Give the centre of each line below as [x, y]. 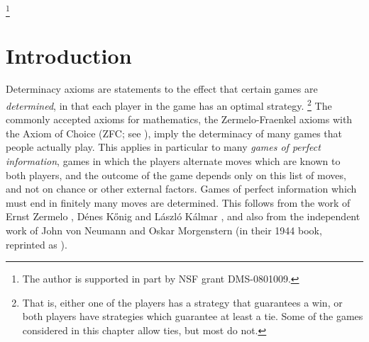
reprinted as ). [37, 244]
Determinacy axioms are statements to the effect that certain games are [162, 89]
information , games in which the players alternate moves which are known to [173, 161]
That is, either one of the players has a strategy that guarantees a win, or [182, 302]
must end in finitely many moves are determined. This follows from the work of [178, 202]
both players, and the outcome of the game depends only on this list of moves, [176, 175]
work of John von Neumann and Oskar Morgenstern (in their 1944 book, [164, 230]
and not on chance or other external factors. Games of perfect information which [181, 189]
